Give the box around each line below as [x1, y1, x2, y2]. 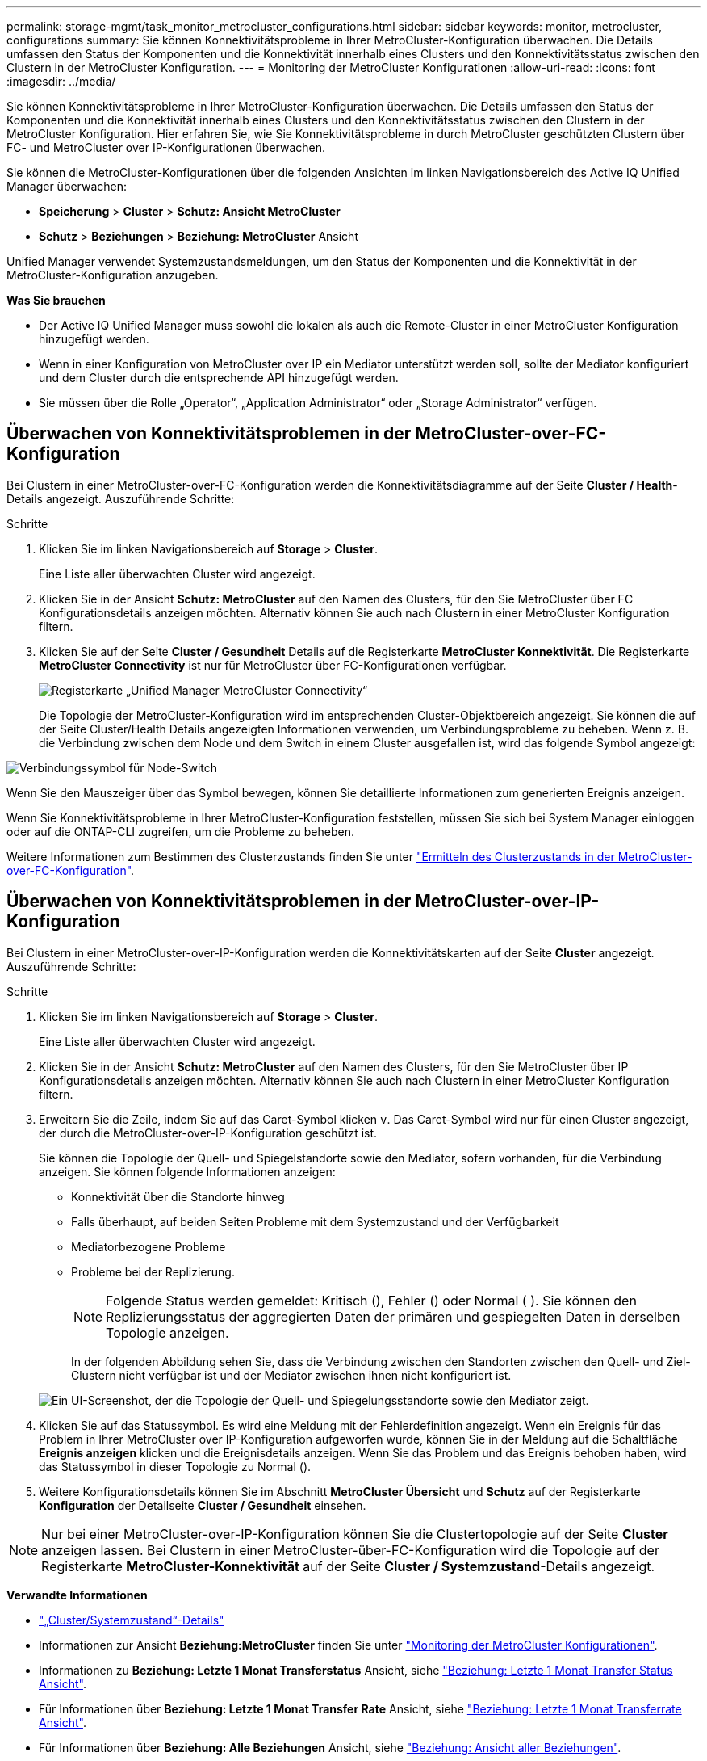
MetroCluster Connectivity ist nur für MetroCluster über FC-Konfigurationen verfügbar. [39, 658, 507, 672]
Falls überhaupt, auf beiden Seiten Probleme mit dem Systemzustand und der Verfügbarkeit [71, 1214, 559, 1229]
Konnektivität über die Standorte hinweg [71, 1189, 285, 1204]
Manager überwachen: [6, 179, 128, 193]
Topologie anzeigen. [106, 1324, 229, 1341]
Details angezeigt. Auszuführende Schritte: [6, 491, 235, 506]
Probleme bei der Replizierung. [71, 1264, 235, 1279]
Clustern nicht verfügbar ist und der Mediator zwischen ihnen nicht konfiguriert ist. [71, 1368, 512, 1382]
